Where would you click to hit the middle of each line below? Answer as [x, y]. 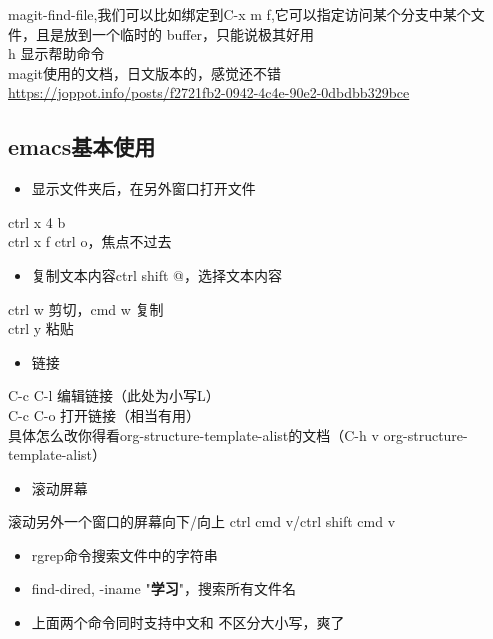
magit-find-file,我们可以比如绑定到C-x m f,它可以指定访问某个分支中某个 [239, 14]
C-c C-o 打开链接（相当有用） [104, 414]
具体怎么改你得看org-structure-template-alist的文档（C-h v [193, 434]
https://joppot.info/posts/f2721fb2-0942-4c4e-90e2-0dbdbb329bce [209, 92]
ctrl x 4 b [37, 221]
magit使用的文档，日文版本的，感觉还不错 [144, 72]
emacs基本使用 [82, 146]
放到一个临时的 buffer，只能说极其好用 [189, 33]
